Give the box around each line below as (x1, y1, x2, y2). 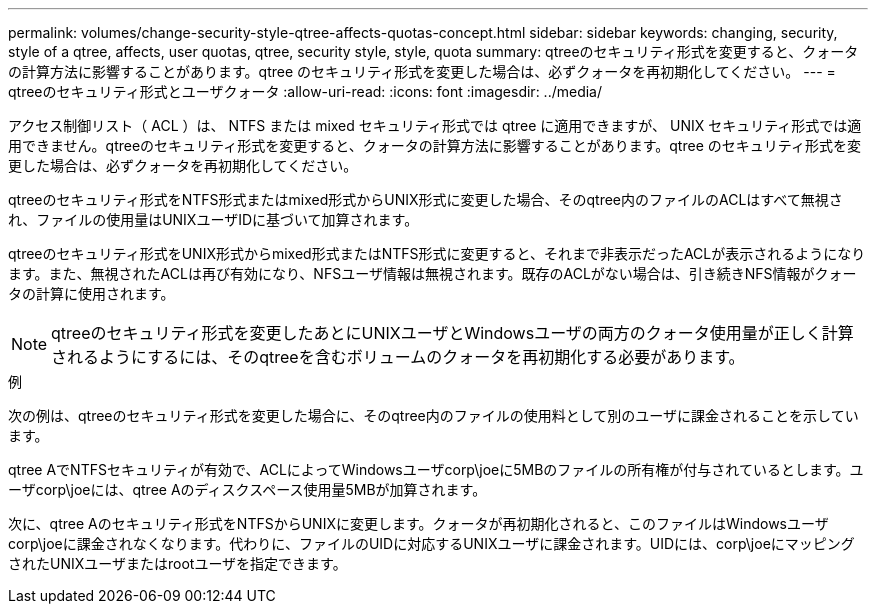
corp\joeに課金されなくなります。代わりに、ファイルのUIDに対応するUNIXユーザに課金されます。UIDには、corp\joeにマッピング (8, 535, 855, 552)
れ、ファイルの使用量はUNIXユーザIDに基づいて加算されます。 (8, 211, 419, 228)
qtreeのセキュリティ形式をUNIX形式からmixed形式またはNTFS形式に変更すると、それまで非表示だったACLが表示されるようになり (8, 245, 866, 262)
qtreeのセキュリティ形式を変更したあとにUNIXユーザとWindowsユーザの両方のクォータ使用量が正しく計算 (51, 323, 854, 343)
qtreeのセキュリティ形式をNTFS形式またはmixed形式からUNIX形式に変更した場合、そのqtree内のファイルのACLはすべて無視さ (8, 191, 843, 208)
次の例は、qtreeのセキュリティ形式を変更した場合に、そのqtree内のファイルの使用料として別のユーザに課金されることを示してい (8, 407, 859, 424)
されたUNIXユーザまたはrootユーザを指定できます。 (8, 555, 347, 572)
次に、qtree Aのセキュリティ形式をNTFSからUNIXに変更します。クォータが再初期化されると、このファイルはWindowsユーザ (8, 515, 829, 532)
